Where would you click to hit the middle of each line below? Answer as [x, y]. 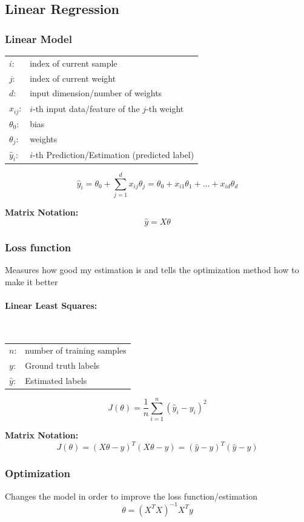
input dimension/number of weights [96, 93]
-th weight [165, 108]
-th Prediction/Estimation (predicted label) [113, 155]
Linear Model [38, 38]
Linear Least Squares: [51, 305]
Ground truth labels [62, 365]
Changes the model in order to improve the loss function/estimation [131, 496]
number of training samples [76, 350]
